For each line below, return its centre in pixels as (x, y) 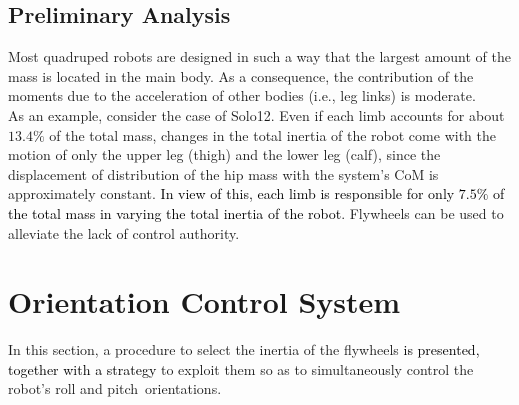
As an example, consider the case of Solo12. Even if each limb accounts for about (256, 114)
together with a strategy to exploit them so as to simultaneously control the (241, 368)
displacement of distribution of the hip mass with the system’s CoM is (223, 173)
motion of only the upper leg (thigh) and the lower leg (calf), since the (224, 154)
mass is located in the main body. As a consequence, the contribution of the (241, 75)
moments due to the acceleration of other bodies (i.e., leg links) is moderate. (242, 95)
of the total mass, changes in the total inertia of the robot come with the (272, 134)
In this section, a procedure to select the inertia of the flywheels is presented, (244, 349)
